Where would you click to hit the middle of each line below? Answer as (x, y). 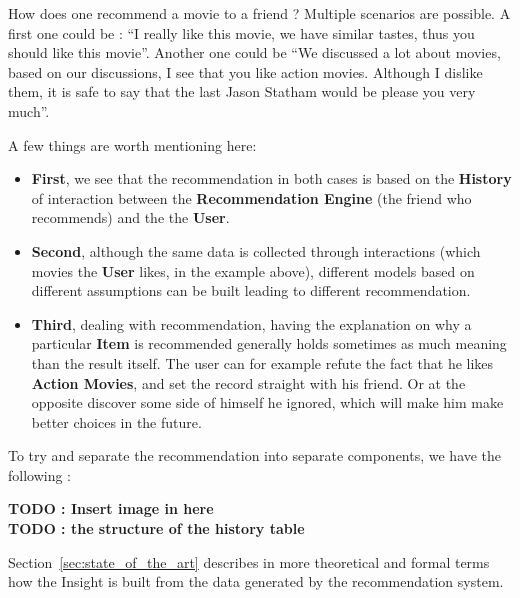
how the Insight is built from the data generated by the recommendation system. (256, 581)
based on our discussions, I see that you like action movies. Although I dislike (245, 71)
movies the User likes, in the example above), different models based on (253, 270)
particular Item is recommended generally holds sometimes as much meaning (269, 343)
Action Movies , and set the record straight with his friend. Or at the (248, 382)
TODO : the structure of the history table (156, 528)
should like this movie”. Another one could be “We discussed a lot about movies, (254, 52)
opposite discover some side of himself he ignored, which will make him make (267, 402)
